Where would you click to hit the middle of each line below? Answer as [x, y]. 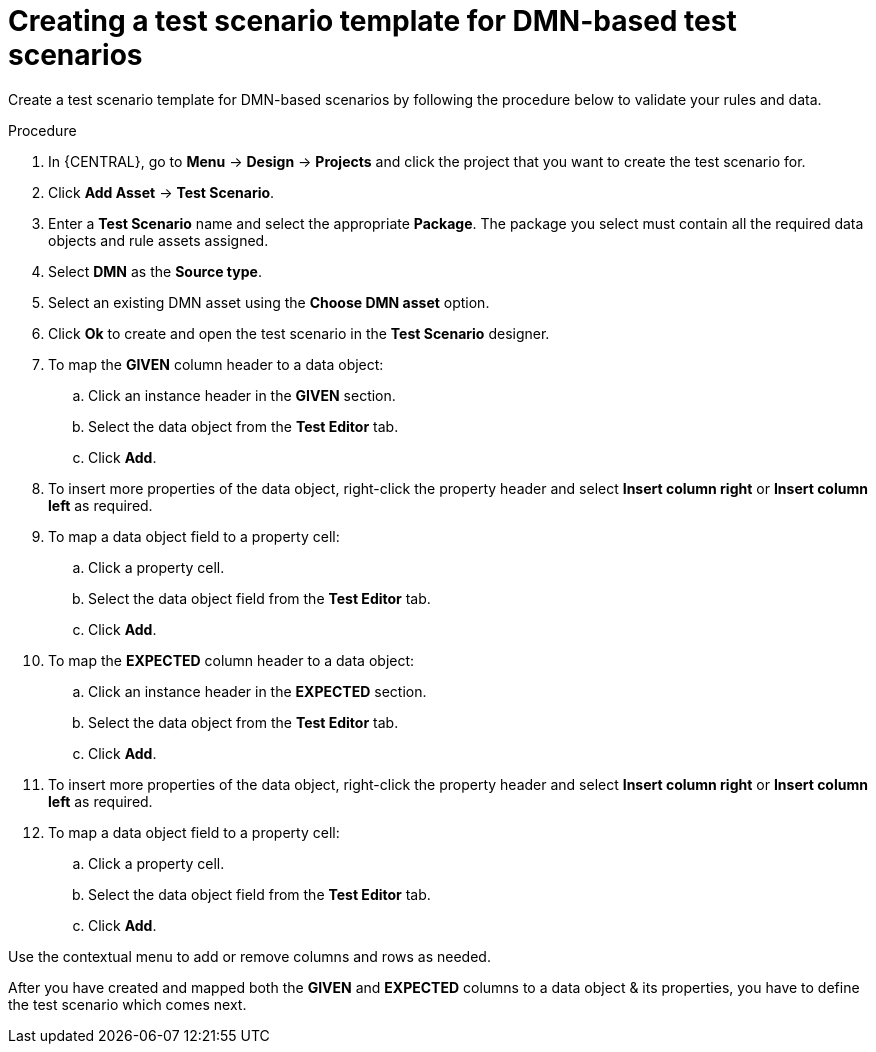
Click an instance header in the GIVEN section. [242, 395]
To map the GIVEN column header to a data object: [216, 364]
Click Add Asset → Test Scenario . [161, 192]
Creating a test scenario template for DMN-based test [372, 21]
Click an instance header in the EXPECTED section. [257, 691]
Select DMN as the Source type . [155, 271]
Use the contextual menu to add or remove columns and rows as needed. [249, 956]
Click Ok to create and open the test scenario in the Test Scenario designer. [299, 333]
